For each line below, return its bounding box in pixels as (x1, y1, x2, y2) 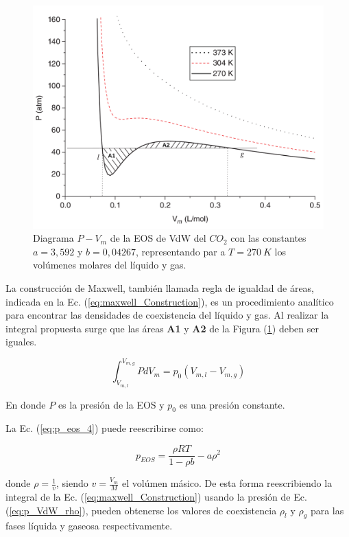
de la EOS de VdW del (110, 231, 206, 245)
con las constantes (230, 231, 306, 245)
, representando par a (135, 244, 226, 258)
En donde (5, 397, 46, 411)
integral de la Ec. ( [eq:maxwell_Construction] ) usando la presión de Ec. (5, 489, 307, 503)
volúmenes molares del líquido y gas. (33, 258, 186, 272)
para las (310, 503, 344, 517)
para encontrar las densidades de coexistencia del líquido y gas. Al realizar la (5, 308, 329, 322)
